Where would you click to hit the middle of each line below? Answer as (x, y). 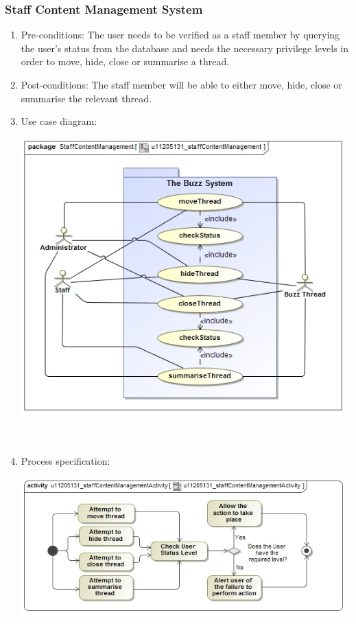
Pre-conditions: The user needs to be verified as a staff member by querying (180, 35)
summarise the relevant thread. (86, 98)
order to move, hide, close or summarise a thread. (125, 61)
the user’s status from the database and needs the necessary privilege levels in (185, 48)
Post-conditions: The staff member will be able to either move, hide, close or (181, 84)
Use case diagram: (59, 121)
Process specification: (66, 461)
